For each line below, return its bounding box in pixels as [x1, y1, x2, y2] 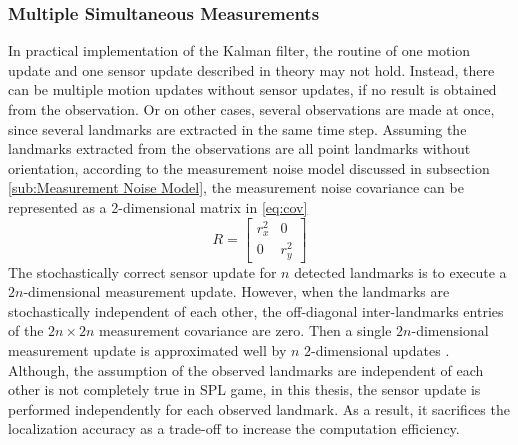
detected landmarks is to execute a [294, 261, 507, 282]
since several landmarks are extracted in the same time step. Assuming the [8, 118, 467, 139]
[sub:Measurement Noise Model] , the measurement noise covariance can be [8, 177, 464, 198]
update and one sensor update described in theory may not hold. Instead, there [8, 59, 495, 80]
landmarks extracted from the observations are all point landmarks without [8, 138, 471, 159]
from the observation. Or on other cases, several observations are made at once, [8, 99, 495, 119]
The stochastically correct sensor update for [8, 261, 277, 282]
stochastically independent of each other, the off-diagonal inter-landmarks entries [8, 300, 504, 321]
